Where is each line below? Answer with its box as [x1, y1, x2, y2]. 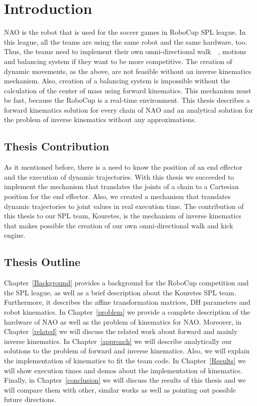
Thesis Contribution [4, 138, 109, 154]
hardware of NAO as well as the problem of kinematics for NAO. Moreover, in [4, 316, 242, 327]
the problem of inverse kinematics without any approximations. [4, 114, 196, 125]
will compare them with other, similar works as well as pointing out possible [4, 384, 236, 395]
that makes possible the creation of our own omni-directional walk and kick [4, 220, 233, 230]
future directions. [4, 394, 56, 405]
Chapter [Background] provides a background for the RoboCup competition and [4, 277, 249, 288]
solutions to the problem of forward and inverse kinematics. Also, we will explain [4, 345, 250, 356]
